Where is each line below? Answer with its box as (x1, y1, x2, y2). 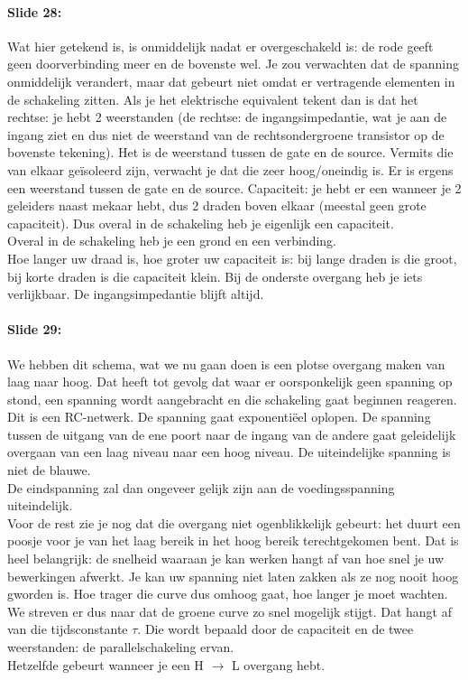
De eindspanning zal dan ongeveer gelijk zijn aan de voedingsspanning (7, 478, 395, 497)
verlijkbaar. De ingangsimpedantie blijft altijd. (7, 284, 264, 303)
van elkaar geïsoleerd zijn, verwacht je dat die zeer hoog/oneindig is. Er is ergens (7, 160, 454, 179)
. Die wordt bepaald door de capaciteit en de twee (137, 619, 414, 638)
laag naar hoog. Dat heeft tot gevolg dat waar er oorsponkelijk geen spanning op (7, 372, 453, 391)
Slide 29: (7, 320, 62, 339)
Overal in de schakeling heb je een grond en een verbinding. (7, 231, 336, 250)
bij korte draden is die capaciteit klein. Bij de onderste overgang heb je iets (7, 266, 423, 285)
